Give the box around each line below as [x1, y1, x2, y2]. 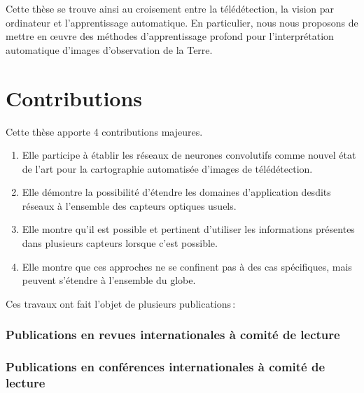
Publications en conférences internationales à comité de [6, 358, 325, 376]
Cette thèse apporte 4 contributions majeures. [6, 124, 203, 138]
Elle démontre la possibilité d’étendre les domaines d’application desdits [22, 185, 331, 199]
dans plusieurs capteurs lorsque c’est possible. [22, 236, 218, 250]
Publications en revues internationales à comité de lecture [6, 326, 340, 343]
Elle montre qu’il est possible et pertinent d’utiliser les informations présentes [22, 222, 355, 236]
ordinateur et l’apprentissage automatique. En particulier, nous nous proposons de [6, 15, 358, 29]
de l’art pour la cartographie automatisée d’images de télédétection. [22, 161, 313, 176]
